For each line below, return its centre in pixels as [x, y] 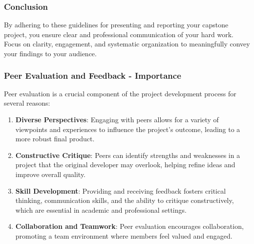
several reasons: [27, 103]
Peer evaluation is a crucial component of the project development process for [120, 93]
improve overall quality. [51, 174]
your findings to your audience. [50, 53]
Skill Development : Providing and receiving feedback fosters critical [121, 190]
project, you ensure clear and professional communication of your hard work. [119, 34]
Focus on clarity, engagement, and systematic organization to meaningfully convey [127, 44]
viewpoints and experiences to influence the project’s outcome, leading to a [128, 129]
